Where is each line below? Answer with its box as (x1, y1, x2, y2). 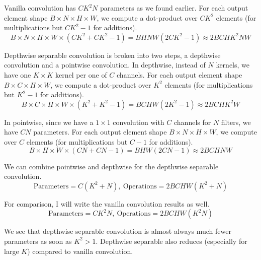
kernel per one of (55, 69, 107, 80)
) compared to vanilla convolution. (27, 245, 133, 256)
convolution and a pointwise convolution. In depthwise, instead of (4, 59, 206, 70)
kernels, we (216, 59, 249, 70)
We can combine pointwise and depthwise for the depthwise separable (4, 161, 219, 171)
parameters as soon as (4, 235, 72, 246)
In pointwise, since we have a (4, 116, 94, 127)
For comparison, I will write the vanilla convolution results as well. (4, 198, 210, 209)
